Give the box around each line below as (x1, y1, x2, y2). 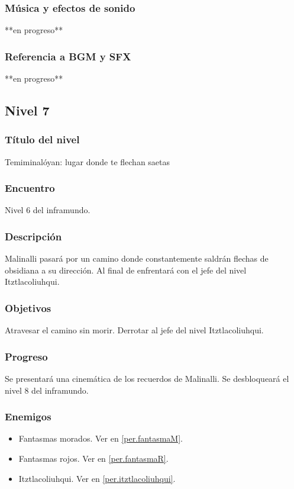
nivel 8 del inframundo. (5, 384, 89, 396)
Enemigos (5, 409, 51, 424)
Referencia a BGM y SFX (5, 49, 131, 63)
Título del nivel (5, 132, 80, 147)
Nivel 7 (5, 101, 50, 120)
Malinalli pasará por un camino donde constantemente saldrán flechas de (5, 252, 269, 265)
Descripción (5, 229, 62, 243)
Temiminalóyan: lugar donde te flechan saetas (5, 155, 170, 168)
